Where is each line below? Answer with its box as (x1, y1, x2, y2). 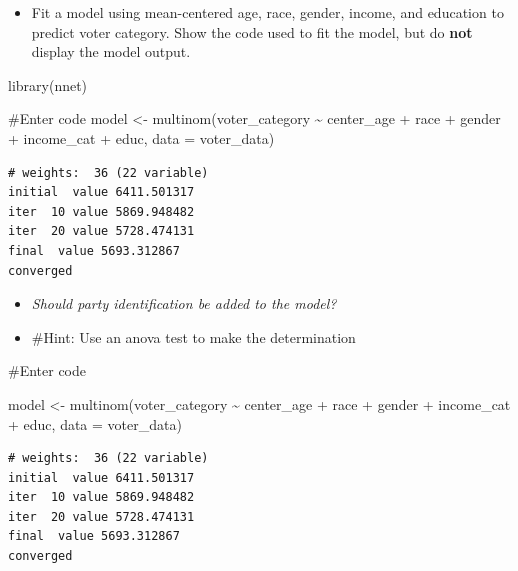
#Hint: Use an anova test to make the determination (31, 326, 356, 347)
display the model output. (31, 41, 191, 62)
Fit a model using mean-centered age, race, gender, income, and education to (31, 2, 504, 22)
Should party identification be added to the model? (31, 293, 337, 314)
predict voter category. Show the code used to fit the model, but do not (31, 21, 473, 42)
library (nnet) (8, 74, 88, 95)
